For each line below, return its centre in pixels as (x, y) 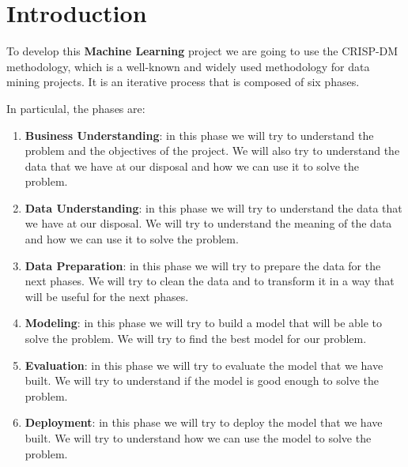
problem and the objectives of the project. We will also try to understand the (212, 151)
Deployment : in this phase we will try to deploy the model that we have (204, 422)
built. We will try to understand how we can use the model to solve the (198, 438)
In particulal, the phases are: (76, 108)
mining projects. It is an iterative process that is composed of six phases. (183, 82)
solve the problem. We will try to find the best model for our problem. (196, 339)
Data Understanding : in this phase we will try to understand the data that (213, 207)
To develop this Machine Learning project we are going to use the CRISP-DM (202, 51)
